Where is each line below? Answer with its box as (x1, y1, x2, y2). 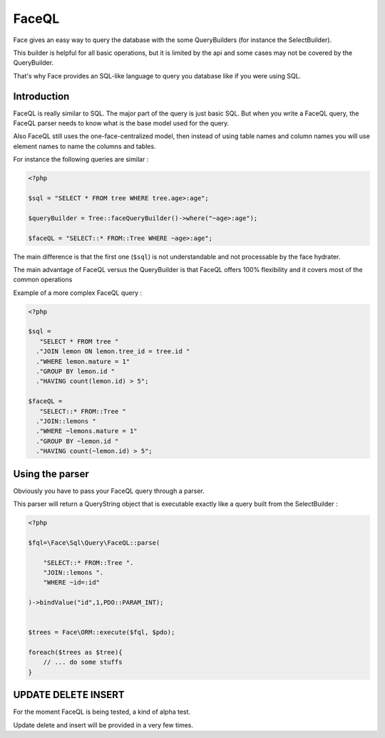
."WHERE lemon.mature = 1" (36, 357, 130, 365)
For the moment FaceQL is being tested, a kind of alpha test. (13, 707, 191, 716)
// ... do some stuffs (43, 658, 123, 666)
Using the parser (13, 467, 89, 480)
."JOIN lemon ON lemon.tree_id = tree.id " (36, 348, 190, 355)
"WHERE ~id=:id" (43, 578, 100, 587)
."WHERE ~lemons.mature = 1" (36, 427, 138, 435)
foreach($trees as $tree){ (28, 648, 123, 657)
